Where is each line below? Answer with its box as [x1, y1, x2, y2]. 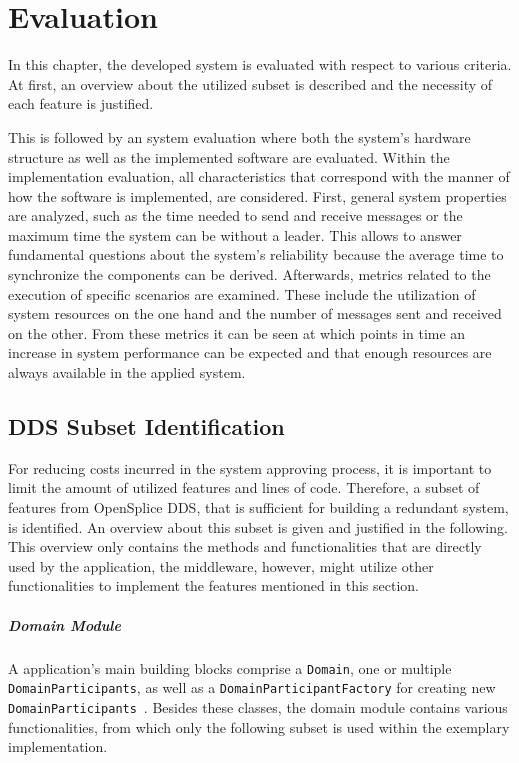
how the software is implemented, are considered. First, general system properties [8, 185, 507, 206]
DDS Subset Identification [8, 411, 285, 442]
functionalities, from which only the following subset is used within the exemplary [8, 716, 510, 737]
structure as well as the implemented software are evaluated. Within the [8, 146, 450, 167]
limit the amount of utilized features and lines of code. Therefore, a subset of [8, 477, 480, 498]
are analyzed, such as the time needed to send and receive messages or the [8, 205, 463, 226]
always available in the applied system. [8, 362, 246, 383]
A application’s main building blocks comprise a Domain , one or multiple [8, 657, 452, 678]
